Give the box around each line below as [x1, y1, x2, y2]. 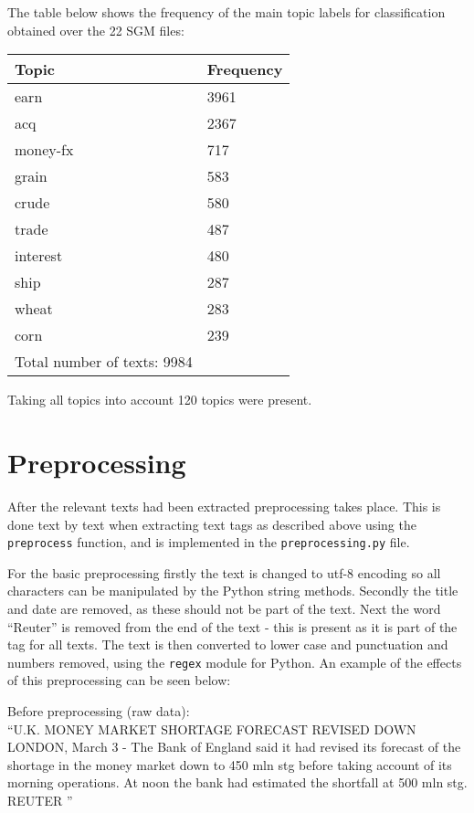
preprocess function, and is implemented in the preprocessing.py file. [7, 533, 410, 552]
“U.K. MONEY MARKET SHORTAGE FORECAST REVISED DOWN [7, 719, 416, 738]
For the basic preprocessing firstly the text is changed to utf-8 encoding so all [7, 563, 441, 582]
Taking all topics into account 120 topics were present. [7, 390, 312, 409]
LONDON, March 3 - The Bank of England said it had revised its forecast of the [7, 737, 461, 756]
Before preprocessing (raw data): [7, 701, 190, 720]
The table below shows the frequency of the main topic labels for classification [7, 3, 446, 21]
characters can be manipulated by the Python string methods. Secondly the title [7, 581, 458, 600]
